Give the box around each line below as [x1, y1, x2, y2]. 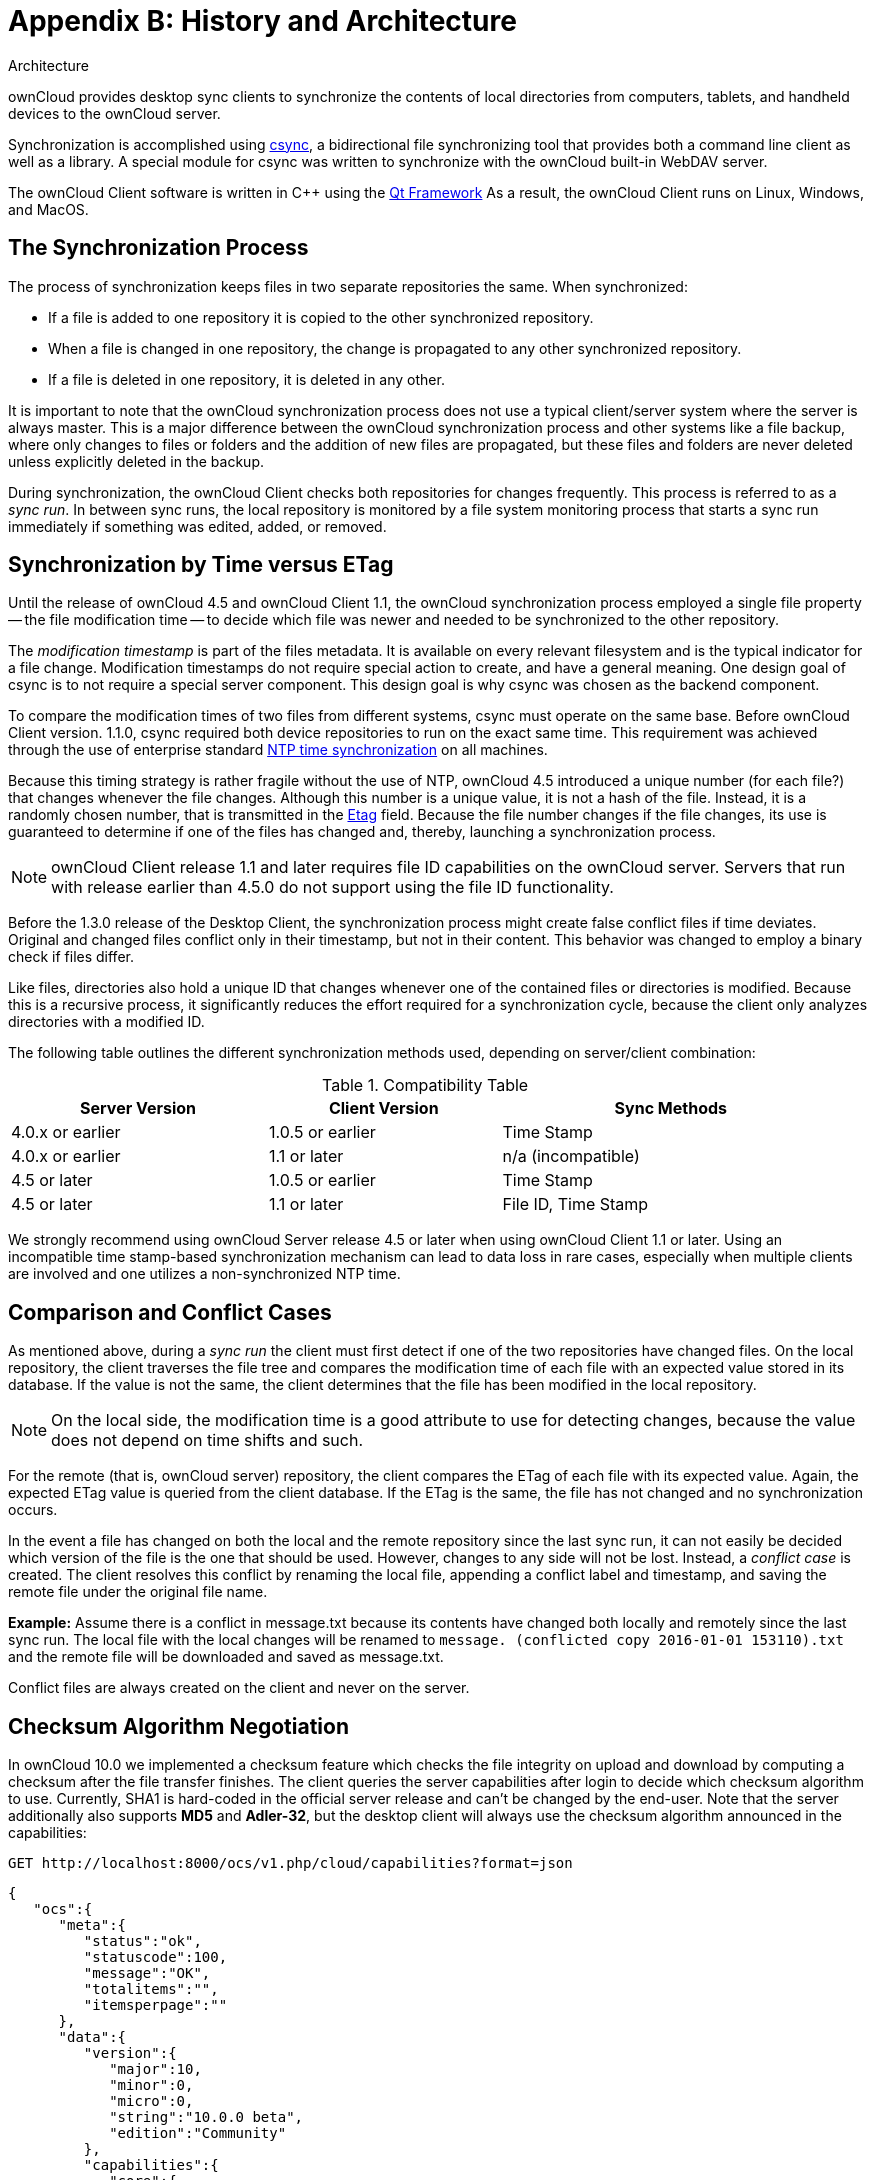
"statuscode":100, [83, 1949, 228, 1966]
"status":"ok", [83, 1933, 202, 1950]
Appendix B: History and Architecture [8, 4, 517, 38]
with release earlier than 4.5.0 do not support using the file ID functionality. [51, 877, 614, 898]
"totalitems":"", [83, 1981, 219, 1998]
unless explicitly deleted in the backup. [8, 452, 264, 470]
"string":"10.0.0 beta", [109, 2109, 304, 2126]
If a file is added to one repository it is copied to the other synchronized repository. [48, 308, 594, 326]
